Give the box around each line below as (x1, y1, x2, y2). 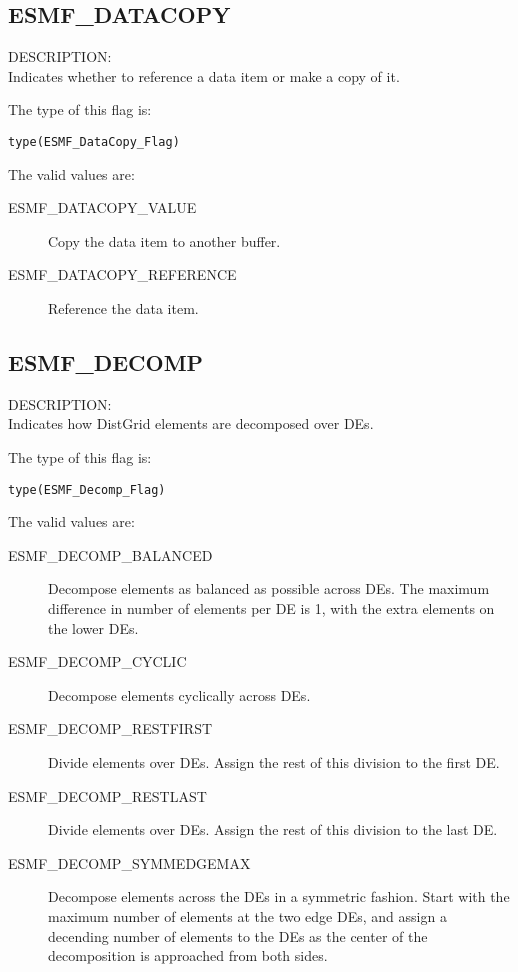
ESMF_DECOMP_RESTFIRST (8, 718, 213, 739)
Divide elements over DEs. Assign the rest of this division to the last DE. (48, 819, 498, 840)
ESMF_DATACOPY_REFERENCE (8, 264, 237, 285)
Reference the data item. (48, 298, 199, 319)
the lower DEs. (48, 617, 139, 638)
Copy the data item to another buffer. (48, 230, 281, 251)
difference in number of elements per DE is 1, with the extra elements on (48, 598, 495, 619)
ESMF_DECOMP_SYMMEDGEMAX (8, 852, 251, 873)
